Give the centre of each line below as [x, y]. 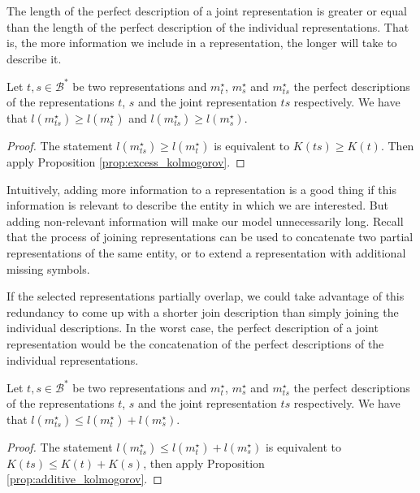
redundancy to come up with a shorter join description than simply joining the [203, 311]
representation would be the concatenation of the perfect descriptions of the [195, 344]
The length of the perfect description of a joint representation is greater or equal [207, 11]
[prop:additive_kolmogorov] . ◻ [84, 479]
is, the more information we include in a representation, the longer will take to [202, 43]
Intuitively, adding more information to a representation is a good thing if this [201, 189]
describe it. [34, 58]
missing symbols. [48, 268]
